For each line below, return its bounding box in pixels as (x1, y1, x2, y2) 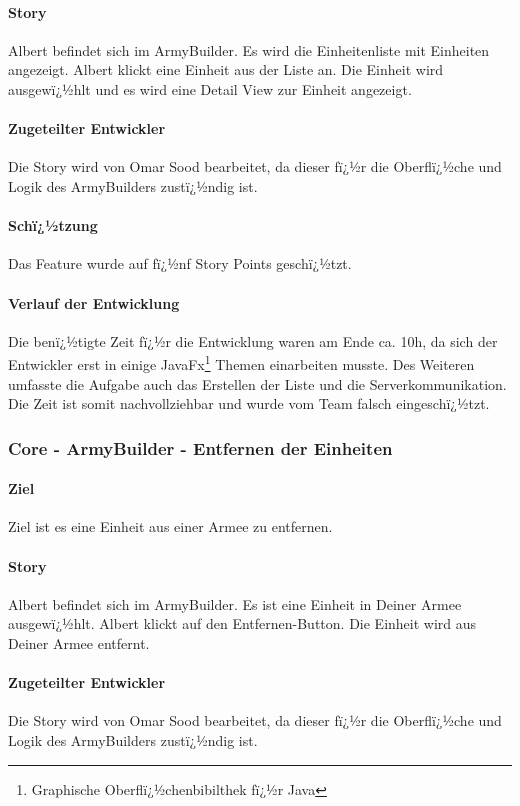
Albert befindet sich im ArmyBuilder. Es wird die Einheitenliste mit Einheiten (8, 39, 490, 60)
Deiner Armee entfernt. (8, 633, 150, 653)
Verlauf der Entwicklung (8, 292, 180, 313)
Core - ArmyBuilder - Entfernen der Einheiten (8, 435, 393, 460)
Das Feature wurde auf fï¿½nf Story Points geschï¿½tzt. (8, 253, 352, 274)
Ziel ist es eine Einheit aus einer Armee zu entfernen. (8, 516, 333, 537)
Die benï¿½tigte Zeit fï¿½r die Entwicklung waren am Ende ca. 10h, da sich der (8, 330, 498, 351)
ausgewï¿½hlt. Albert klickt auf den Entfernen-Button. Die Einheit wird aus (8, 613, 477, 634)
